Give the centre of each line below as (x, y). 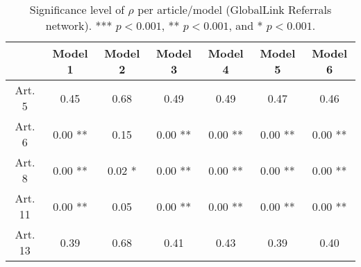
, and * (246, 25)
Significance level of (77, 9)
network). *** (79, 25)
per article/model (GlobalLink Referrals (235, 9)
